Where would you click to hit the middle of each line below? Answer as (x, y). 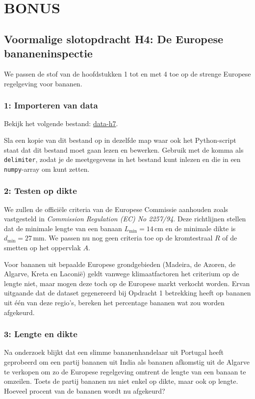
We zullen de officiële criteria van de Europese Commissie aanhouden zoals (116, 209)
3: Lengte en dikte (41, 334)
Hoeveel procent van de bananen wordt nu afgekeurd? (85, 390)
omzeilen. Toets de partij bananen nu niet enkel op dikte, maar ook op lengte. (121, 381)
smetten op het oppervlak (42, 248)
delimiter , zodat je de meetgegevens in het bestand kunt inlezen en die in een (122, 159)
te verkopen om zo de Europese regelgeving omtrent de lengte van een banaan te (125, 371)
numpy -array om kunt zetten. (47, 169)
